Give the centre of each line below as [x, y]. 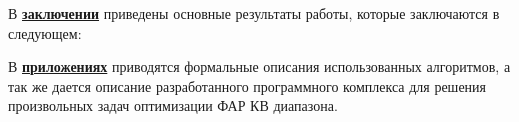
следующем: [45, 32]
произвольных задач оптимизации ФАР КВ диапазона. [173, 105]
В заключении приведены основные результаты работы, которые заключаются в [254, 13]
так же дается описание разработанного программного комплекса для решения [247, 85]
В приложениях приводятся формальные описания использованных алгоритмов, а [259, 66]
